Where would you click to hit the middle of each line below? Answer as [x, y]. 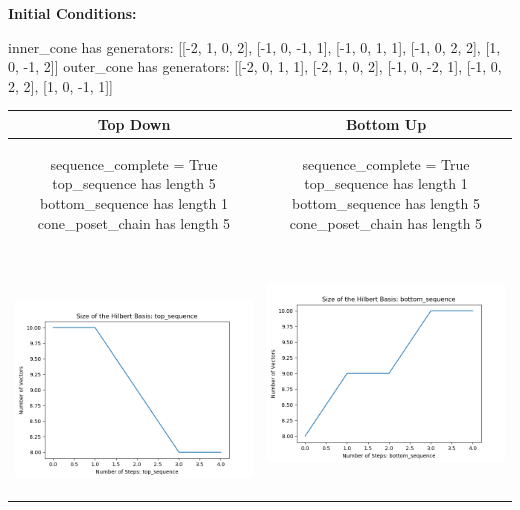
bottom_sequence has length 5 [386, 202]
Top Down [134, 123]
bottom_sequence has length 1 [134, 202]
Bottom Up [386, 123]
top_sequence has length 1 [386, 183]
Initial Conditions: [72, 13]
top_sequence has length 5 [134, 183]
